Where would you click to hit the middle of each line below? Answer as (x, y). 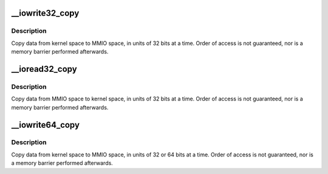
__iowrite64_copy (46, 125)
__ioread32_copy (44, 69)
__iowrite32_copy (45, 13)
